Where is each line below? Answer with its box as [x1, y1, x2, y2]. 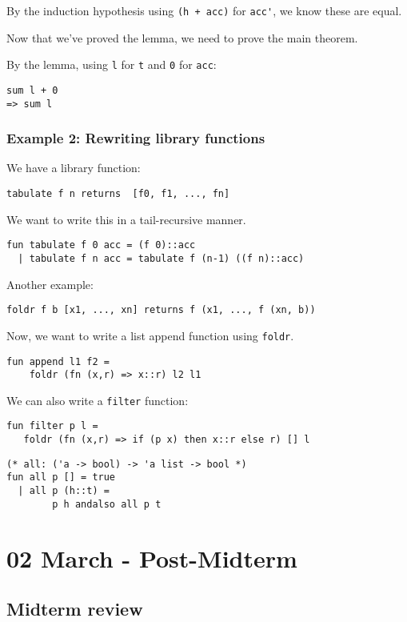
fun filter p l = [6, 420, 98, 432]
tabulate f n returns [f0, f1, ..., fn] [6, 188, 230, 200]
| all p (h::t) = [18, 485, 110, 497]
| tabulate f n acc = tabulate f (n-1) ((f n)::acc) [18, 252, 305, 264]
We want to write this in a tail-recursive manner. [6, 211, 246, 227]
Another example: [6, 275, 94, 292]
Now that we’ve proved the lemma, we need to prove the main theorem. [6, 29, 358, 46]
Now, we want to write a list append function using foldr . [6, 327, 294, 343]
